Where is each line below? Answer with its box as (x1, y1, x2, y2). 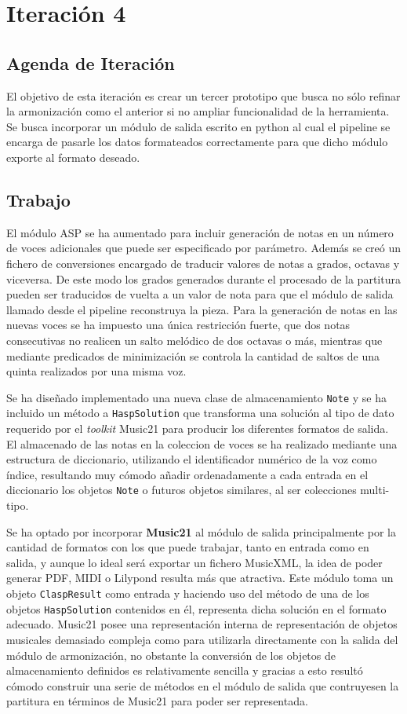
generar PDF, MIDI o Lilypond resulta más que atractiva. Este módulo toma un (6, 569, 394, 586)
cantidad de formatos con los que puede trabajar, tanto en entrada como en (6, 539, 369, 555)
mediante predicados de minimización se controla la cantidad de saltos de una (6, 347, 380, 364)
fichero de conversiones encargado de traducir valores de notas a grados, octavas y (6, 254, 400, 271)
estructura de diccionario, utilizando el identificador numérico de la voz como (6, 451, 377, 467)
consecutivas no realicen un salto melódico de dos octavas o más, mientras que (6, 331, 383, 348)
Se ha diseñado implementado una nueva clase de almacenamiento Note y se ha (6, 389, 387, 405)
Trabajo (6, 187, 71, 211)
